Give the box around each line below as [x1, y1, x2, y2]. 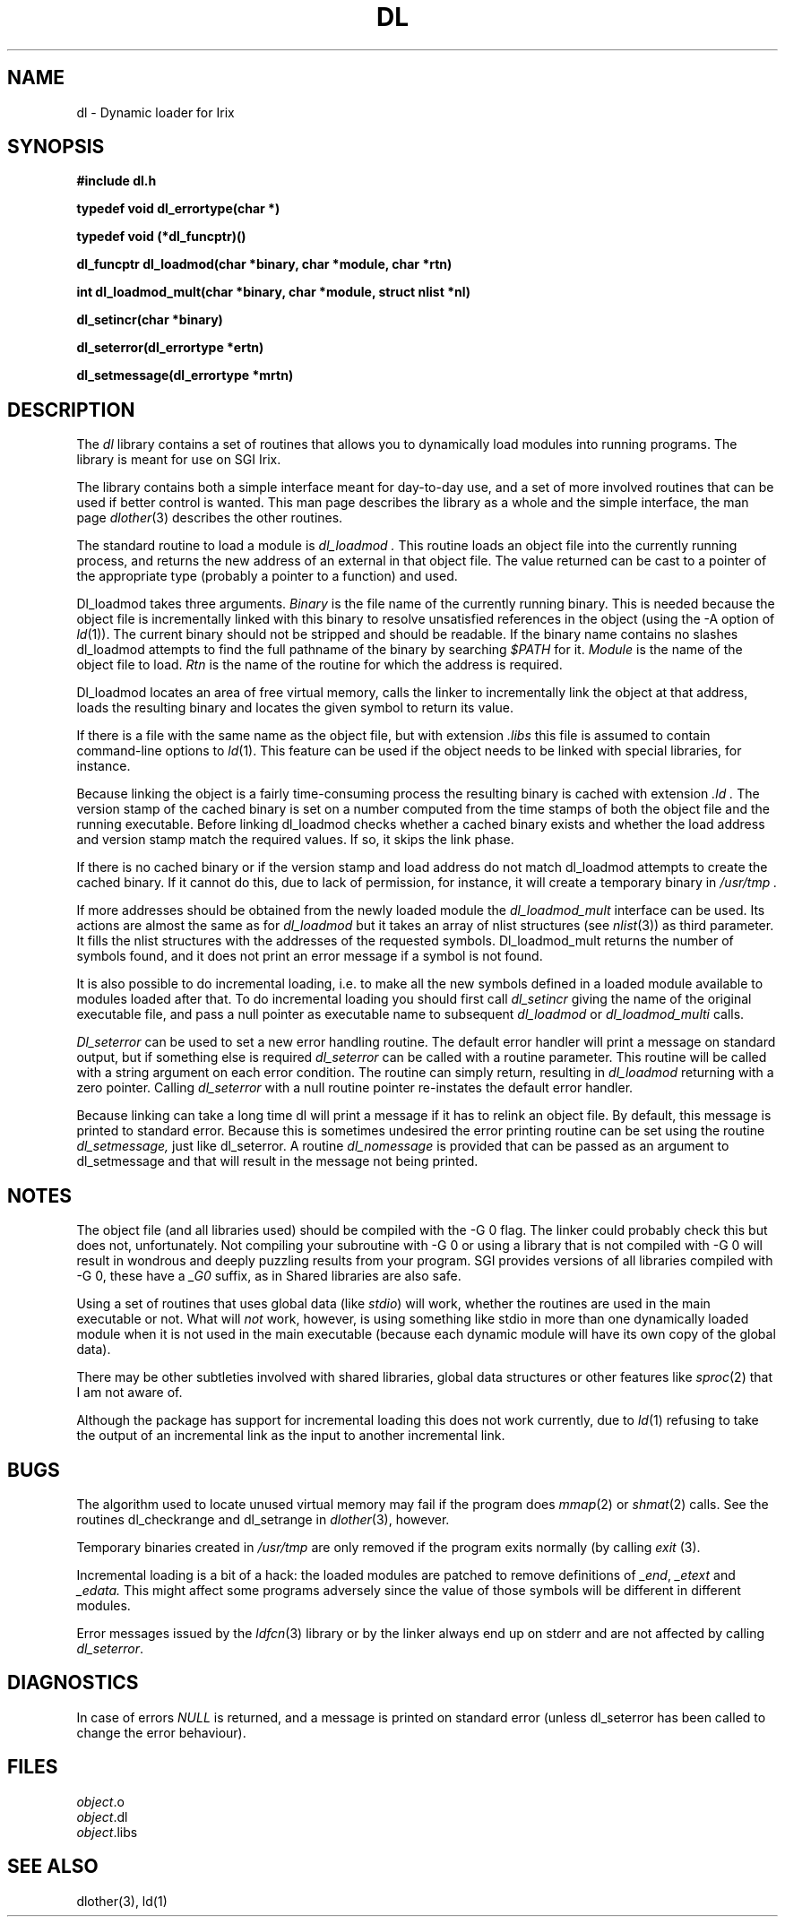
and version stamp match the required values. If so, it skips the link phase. [76, 832, 514, 848]
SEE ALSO [7, 1855, 99, 1878]
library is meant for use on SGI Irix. [76, 452, 281, 468]
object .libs [76, 1824, 138, 1840]
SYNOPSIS [7, 135, 105, 159]
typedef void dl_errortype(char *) [76, 201, 280, 217]
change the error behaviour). [76, 1724, 246, 1740]
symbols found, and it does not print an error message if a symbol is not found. [76, 948, 543, 964]
